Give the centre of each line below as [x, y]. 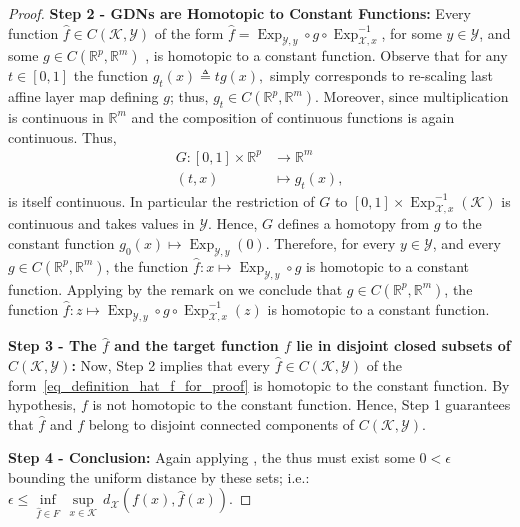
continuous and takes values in [101, 223]
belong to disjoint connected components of [221, 423]
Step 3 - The [52, 345]
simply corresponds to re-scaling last [381, 75]
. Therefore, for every [330, 242]
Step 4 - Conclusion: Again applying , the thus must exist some [211, 457]
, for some [411, 32]
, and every [466, 242]
